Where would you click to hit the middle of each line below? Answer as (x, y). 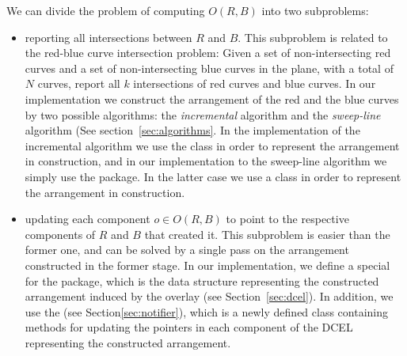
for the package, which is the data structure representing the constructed (202, 280)
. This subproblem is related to (313, 37)
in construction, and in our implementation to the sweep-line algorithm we (206, 161)
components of (60, 234)
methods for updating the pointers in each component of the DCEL (189, 327)
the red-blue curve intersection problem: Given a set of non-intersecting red (208, 53)
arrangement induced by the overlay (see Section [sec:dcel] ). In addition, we (209, 296)
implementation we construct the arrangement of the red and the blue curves (212, 98)
